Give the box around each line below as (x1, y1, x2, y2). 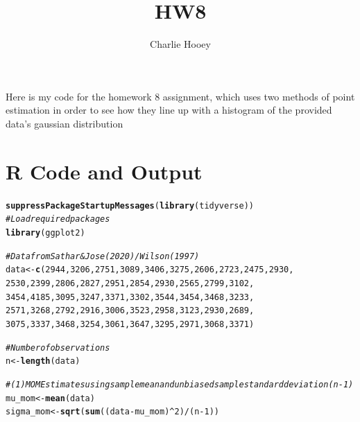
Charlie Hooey (150, 37, 211, 51)
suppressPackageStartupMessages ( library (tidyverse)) (6, 200, 254, 211)
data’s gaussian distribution (6, 116, 123, 130)
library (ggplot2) (6, 227, 85, 238)
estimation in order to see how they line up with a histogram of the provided (6, 103, 332, 117)
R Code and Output (6, 157, 203, 185)
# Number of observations (6, 342, 110, 353)
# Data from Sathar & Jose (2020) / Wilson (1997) (6, 251, 200, 261)
